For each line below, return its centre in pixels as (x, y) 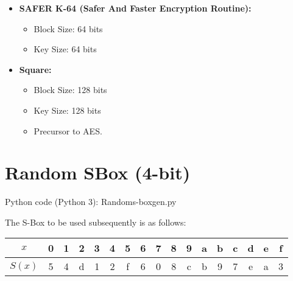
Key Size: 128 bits (67, 110)
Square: (35, 69)
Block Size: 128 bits (70, 90)
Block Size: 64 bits (68, 28)
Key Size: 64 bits (65, 49)
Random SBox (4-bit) (98, 172)
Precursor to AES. (68, 130)
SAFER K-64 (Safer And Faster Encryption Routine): (135, 8)
